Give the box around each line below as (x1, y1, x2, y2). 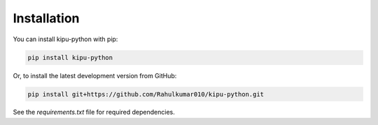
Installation (13, 10, 80, 26)
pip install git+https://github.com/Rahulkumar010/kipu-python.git (27, 90, 265, 98)
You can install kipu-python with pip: (13, 35, 118, 43)
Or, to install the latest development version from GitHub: (13, 71, 177, 80)
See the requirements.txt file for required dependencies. (13, 108, 175, 117)
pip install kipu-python (27, 53, 113, 61)
